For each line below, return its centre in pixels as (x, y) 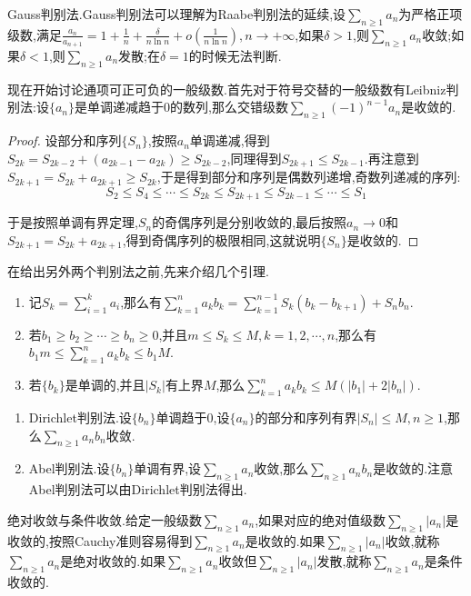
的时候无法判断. (235, 56)
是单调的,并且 (105, 385)
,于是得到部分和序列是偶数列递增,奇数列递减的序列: (309, 177)
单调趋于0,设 (193, 417)
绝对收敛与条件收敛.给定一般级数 (105, 519)
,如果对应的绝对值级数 (321, 519)
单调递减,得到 (230, 140)
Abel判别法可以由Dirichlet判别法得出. (138, 489)
